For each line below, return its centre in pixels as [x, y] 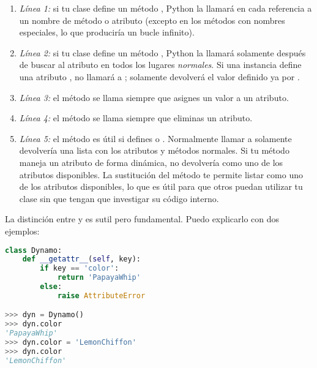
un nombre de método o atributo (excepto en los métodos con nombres [152, 20]
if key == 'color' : [80, 268]
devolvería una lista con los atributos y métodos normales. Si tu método [154, 150]
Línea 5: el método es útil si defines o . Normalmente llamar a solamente [155, 138]
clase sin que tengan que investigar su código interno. [119, 198]
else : [51, 287]
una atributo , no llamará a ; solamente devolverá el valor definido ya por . [159, 76]
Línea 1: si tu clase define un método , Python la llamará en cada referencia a [166, 8]
